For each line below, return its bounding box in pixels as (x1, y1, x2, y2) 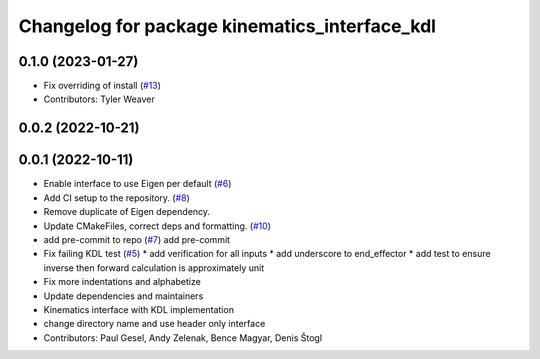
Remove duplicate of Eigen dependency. (43, 206, 210, 218)
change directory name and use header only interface (43, 318, 266, 330)
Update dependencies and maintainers (43, 290, 204, 302)
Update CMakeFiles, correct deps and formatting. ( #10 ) (43, 220, 272, 232)
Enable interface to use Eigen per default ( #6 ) (43, 178, 232, 190)
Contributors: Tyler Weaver (43, 93, 155, 105)
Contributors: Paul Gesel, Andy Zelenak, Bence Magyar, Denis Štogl (43, 331, 323, 344)
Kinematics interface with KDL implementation (43, 303, 235, 315)
